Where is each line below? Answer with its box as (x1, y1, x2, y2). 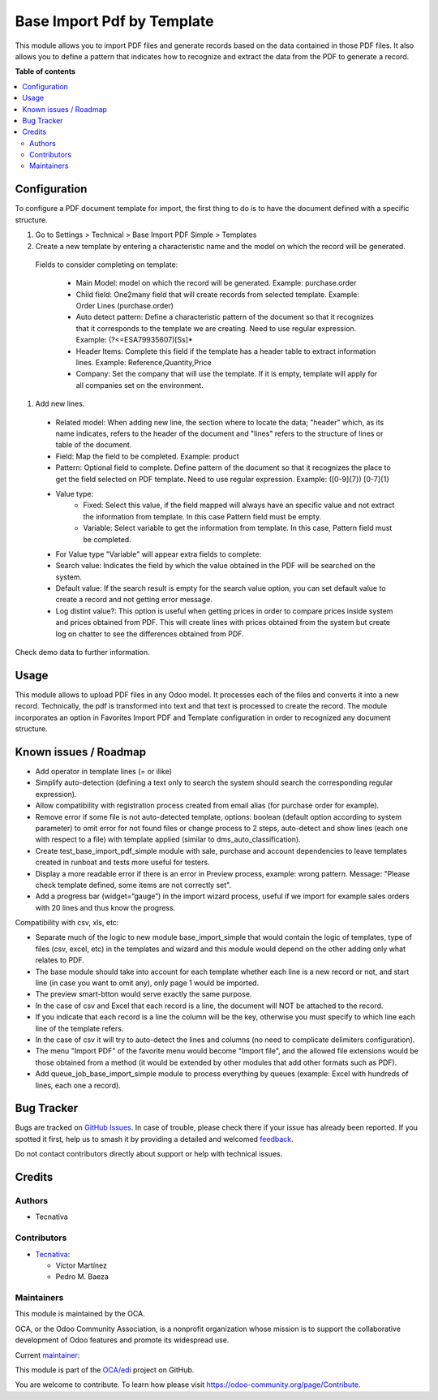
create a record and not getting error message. (55, 595, 213, 605)
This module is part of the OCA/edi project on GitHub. (15, 1365, 195, 1375)
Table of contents (15, 67, 76, 76)
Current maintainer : (15, 1350, 80, 1359)
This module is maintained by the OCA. (15, 1309, 145, 1319)
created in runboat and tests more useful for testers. (35, 857, 210, 868)
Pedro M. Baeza (55, 1272, 109, 1282)
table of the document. (55, 440, 132, 450)
